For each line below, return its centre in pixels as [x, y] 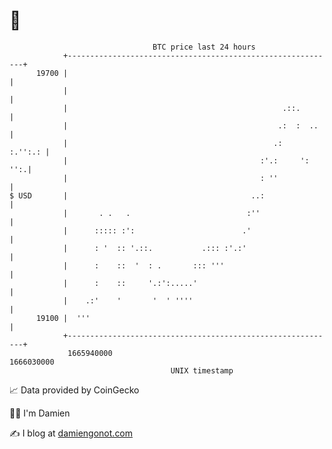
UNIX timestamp [202, 370]
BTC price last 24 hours [204, 47]
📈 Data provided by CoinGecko [74, 390]
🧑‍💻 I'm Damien [40, 413]
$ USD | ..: [137, 195]
